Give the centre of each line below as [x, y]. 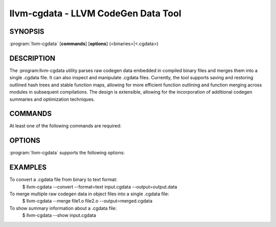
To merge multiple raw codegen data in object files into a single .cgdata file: [89, 194]
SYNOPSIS [27, 31]
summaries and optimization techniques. [52, 99]
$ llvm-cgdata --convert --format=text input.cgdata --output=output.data [100, 187]
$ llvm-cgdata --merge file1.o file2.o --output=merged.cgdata [87, 201]
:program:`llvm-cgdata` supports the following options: [67, 153]
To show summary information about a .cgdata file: [63, 208]
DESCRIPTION [32, 58]
